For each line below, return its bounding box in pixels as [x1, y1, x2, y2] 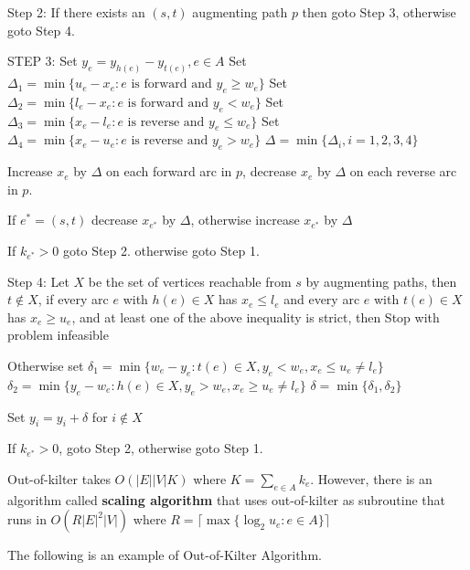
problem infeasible [7, 325, 109, 344]
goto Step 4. [7, 20, 75, 39]
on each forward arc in [105, 162, 232, 181]
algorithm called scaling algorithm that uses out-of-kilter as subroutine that [7, 490, 445, 509]
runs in [7, 510, 47, 529]
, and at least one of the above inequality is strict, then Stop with [71, 307, 440, 326]
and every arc [283, 290, 360, 309]
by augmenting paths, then [305, 271, 457, 290]
